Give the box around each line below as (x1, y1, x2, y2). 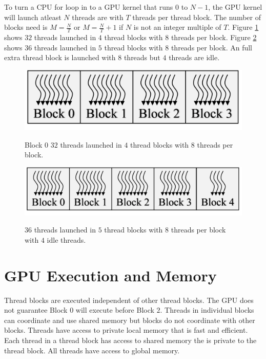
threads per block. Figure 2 (171, 32, 257, 43)
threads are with (72, 11, 124, 22)
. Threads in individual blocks (160, 304, 254, 315)
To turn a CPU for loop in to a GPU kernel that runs (4, 2, 173, 12)
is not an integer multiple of (133, 22, 221, 32)
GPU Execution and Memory (4, 264, 217, 285)
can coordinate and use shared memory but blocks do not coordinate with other (4, 314, 255, 325)
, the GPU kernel (208, 2, 262, 12)
